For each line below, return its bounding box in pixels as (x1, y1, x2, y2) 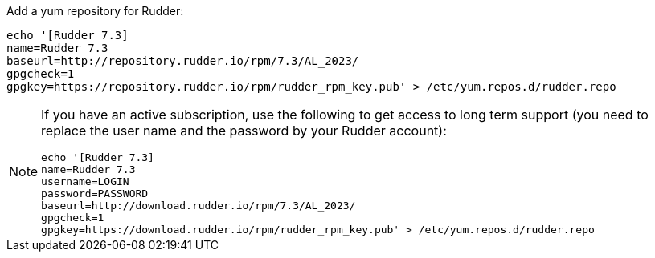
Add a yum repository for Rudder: (6, 4, 184, 18)
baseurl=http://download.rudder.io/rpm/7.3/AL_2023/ (41, 200, 356, 212)
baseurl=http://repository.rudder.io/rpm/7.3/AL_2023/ (6, 54, 359, 67)
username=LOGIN (41, 175, 129, 187)
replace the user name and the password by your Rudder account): (41, 123, 447, 139)
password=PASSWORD (41, 187, 149, 200)
